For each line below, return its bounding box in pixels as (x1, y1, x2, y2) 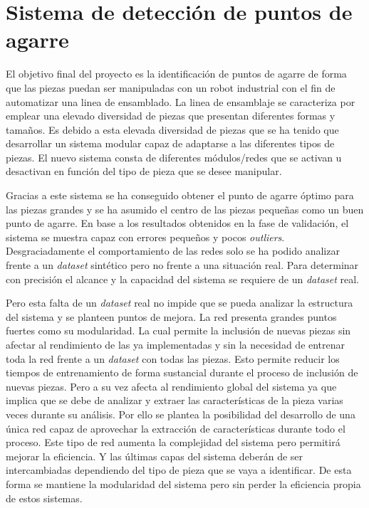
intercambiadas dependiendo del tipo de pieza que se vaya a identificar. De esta (6, 462, 352, 477)
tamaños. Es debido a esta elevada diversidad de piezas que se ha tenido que (6, 122, 339, 137)
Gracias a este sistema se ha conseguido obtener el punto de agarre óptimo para (6, 188, 354, 203)
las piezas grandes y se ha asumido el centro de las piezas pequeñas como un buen (6, 201, 364, 216)
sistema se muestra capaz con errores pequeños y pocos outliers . (6, 229, 285, 244)
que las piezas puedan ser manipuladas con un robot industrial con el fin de (6, 80, 336, 95)
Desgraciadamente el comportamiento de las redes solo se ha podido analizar (6, 243, 340, 258)
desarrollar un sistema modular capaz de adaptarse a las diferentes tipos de (6, 136, 335, 151)
